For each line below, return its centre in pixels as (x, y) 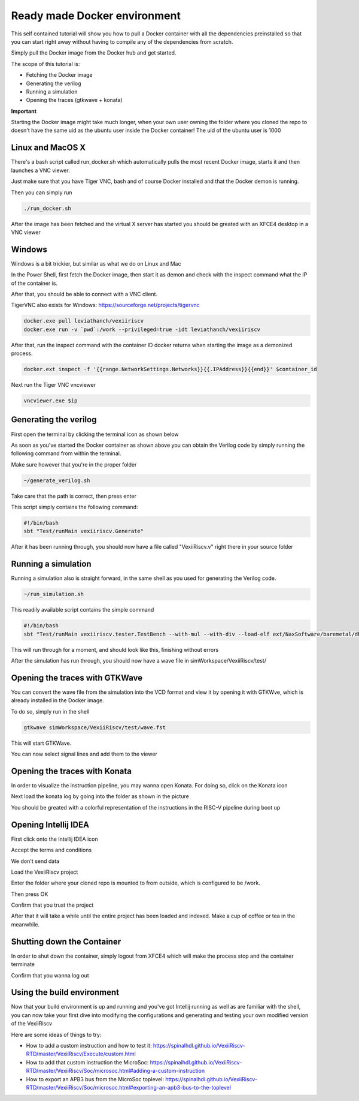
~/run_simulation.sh (54, 594)
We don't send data (35, 861)
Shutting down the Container (66, 941)
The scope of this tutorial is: (45, 64)
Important (24, 111)
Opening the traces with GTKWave (77, 678)
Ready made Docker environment (96, 16)
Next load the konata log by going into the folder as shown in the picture (100, 796)
